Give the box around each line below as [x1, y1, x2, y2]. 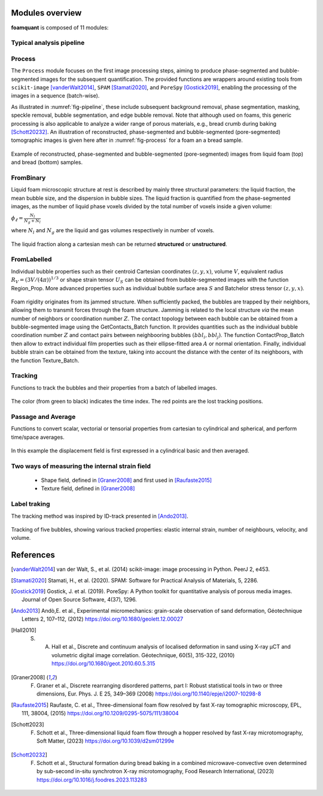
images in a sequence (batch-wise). [11, 92, 100, 99]
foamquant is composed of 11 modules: [11, 24, 109, 31]
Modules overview [11, 8, 82, 18]
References [11, 550, 55, 560]
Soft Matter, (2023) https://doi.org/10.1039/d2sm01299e [36, 737, 175, 745]
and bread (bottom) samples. [11, 159, 83, 166]
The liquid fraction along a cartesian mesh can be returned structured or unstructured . [11, 240, 227, 248]
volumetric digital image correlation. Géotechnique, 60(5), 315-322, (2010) [51, 651, 235, 658]
